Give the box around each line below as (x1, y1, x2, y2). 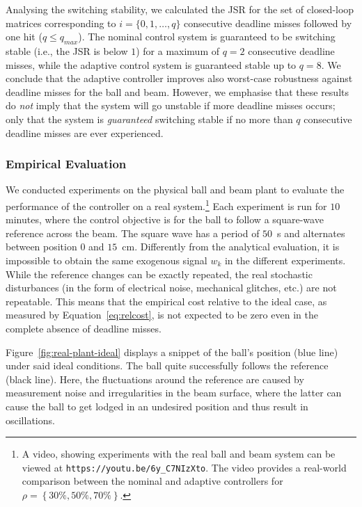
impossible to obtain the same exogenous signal (6, 252, 207, 267)
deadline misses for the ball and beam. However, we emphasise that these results (6, 84, 349, 99)
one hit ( (6, 29, 42, 44)
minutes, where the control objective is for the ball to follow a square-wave (6, 212, 324, 227)
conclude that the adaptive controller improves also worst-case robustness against (6, 71, 353, 86)
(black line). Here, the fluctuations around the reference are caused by (6, 371, 304, 386)
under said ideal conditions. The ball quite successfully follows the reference (6, 358, 329, 373)
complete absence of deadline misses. (6, 321, 162, 335)
